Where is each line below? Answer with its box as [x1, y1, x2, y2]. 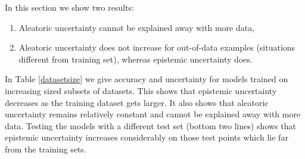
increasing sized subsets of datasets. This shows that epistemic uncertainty [5, 84, 277, 96]
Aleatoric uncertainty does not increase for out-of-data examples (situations [18, 41, 295, 54]
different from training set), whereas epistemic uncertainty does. [18, 52, 253, 65]
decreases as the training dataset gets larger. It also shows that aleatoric [5, 96, 269, 108]
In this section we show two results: [5, 1, 134, 13]
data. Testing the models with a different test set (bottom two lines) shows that [5, 119, 296, 132]
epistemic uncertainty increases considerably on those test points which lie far [5, 131, 288, 144]
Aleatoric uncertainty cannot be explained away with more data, [18, 21, 255, 33]
